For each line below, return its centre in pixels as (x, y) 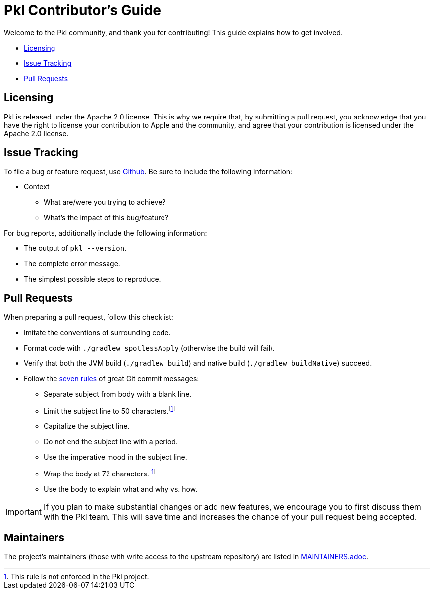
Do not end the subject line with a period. (111, 441)
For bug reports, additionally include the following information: (106, 233)
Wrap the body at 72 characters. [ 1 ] (100, 473)
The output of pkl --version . (75, 248)
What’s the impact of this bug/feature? (106, 218)
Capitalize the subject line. (87, 426)
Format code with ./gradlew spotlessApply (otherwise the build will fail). (149, 348)
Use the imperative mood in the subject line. (115, 457)
